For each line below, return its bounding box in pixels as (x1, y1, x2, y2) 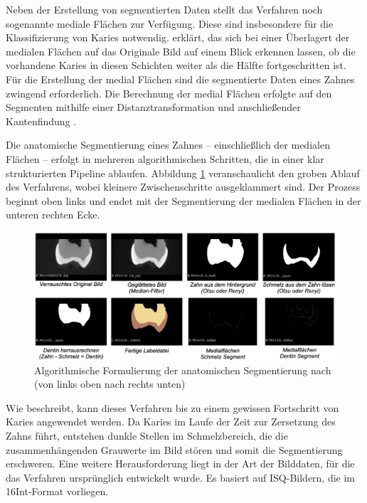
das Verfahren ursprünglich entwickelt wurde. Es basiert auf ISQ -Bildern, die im (6, 470, 356, 485)
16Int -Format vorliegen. (6, 484, 109, 499)
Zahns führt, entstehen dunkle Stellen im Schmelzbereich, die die (6, 428, 288, 443)
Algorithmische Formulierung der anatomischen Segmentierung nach (34, 362, 331, 377)
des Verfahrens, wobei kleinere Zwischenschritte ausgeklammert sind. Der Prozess (6, 179, 361, 194)
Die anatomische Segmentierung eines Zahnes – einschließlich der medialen (6, 137, 330, 152)
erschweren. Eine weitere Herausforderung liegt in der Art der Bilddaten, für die (6, 456, 355, 471)
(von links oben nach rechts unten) (34, 376, 186, 391)
